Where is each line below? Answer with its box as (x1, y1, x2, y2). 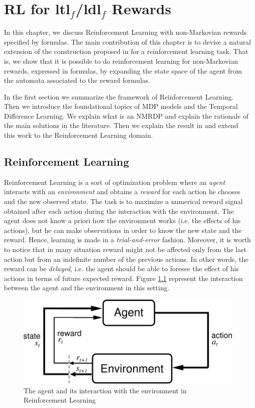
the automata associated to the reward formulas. (4, 75, 150, 85)
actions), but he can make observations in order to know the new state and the (4, 225, 242, 235)
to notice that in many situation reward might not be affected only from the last (4, 244, 247, 255)
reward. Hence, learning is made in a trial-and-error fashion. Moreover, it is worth (4, 234, 251, 245)
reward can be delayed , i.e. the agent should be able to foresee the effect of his (4, 263, 239, 274)
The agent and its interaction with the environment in (24, 385, 187, 395)
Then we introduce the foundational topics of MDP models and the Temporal (4, 101, 238, 111)
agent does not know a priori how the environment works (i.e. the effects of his (4, 215, 241, 226)
